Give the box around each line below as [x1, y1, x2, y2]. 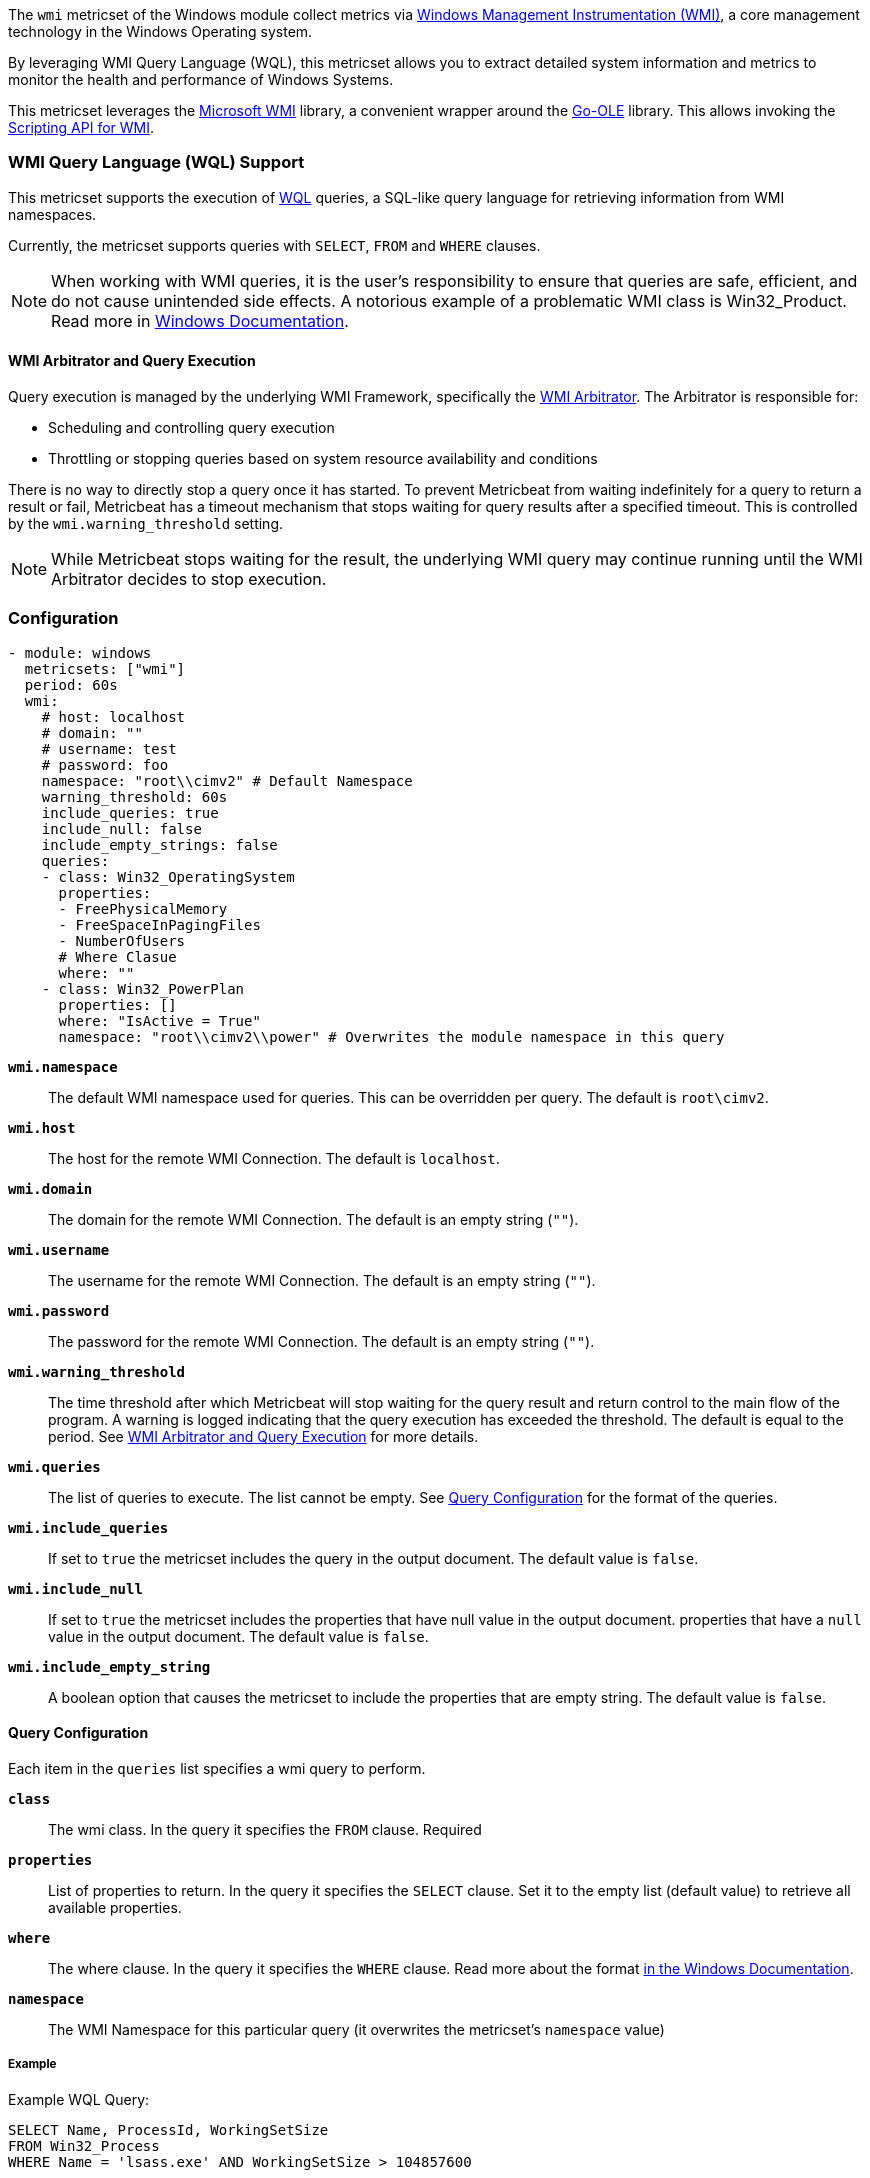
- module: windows [8, 644, 152, 661]
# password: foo [41, 756, 169, 773]
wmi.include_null [8, 1580, 143, 1597]
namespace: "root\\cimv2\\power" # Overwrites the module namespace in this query [58, 1028, 725, 1045]
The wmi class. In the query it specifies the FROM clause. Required [48, 1820, 482, 1838]
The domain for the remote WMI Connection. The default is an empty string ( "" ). [48, 1210, 579, 1228]
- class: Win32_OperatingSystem [41, 868, 295, 885]
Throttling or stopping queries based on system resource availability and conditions [48, 449, 598, 467]
